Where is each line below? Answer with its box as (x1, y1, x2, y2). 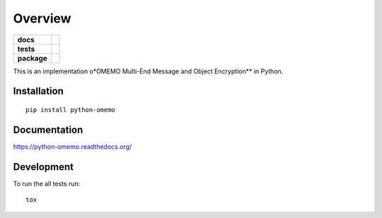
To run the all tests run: (13, 179, 81, 188)
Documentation (13, 123, 83, 135)
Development (13, 161, 74, 173)
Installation (13, 85, 64, 97)
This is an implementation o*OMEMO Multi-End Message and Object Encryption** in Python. (13, 67, 284, 75)
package (17, 53, 47, 63)
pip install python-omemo (25, 106, 116, 114)
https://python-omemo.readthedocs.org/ (13, 142, 132, 151)
